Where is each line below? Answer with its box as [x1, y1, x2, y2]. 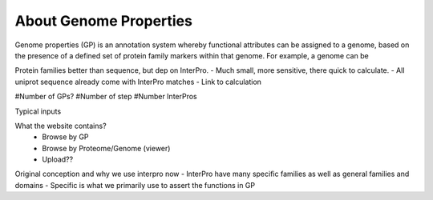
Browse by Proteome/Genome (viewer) [42, 143, 171, 153]
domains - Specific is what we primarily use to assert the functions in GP [14, 180, 256, 190]
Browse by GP [42, 132, 89, 142]
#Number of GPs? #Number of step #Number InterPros [14, 92, 197, 102]
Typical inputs [14, 106, 62, 116]
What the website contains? [14, 121, 107, 130]
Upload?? [42, 154, 74, 164]
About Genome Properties [14, 12, 192, 30]
